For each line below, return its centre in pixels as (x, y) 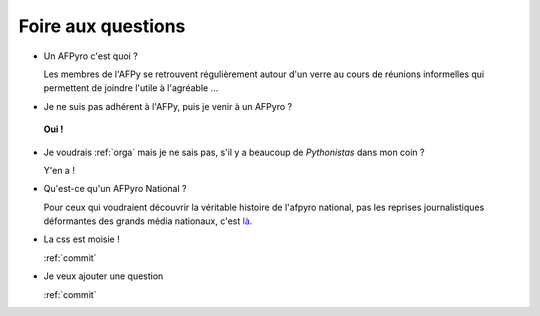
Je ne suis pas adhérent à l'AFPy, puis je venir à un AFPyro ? (168, 106)
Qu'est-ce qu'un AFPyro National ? (115, 189)
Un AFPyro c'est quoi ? (91, 56)
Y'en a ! (59, 170)
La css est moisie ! (81, 239)
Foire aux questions (102, 26)
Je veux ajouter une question (103, 276)
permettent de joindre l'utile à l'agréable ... (131, 88)
